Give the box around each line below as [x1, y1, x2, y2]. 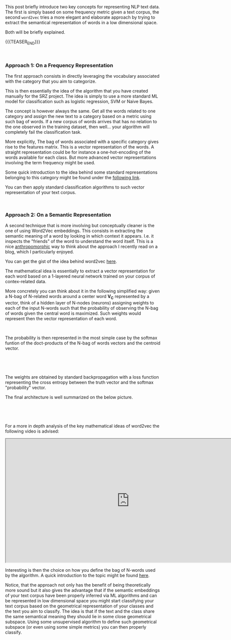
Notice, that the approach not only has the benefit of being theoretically [5, 582, 151, 588]
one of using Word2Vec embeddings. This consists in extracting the [5, 228, 143, 234]
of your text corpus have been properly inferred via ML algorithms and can [5, 592, 157, 598]
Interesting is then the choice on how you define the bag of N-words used [5, 567, 155, 573]
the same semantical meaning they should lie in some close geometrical [5, 614, 152, 620]
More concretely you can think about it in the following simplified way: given [5, 288, 160, 294]
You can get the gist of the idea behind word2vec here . [5, 258, 117, 264]
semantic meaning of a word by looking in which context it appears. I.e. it [5, 233, 154, 239]
